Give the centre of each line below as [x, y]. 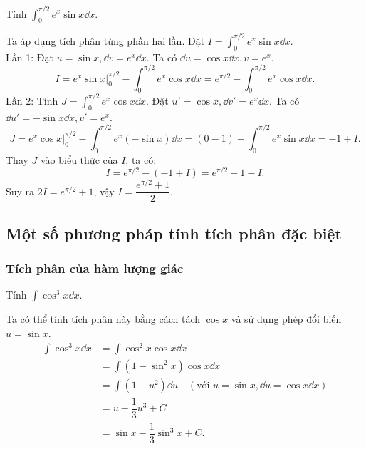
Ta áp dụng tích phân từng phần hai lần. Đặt [105, 40]
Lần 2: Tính [32, 100]
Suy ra [20, 191]
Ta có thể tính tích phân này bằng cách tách [103, 319]
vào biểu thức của [79, 159]
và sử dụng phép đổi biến [286, 319]
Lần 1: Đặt [30, 57]
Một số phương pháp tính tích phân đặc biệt [174, 233]
